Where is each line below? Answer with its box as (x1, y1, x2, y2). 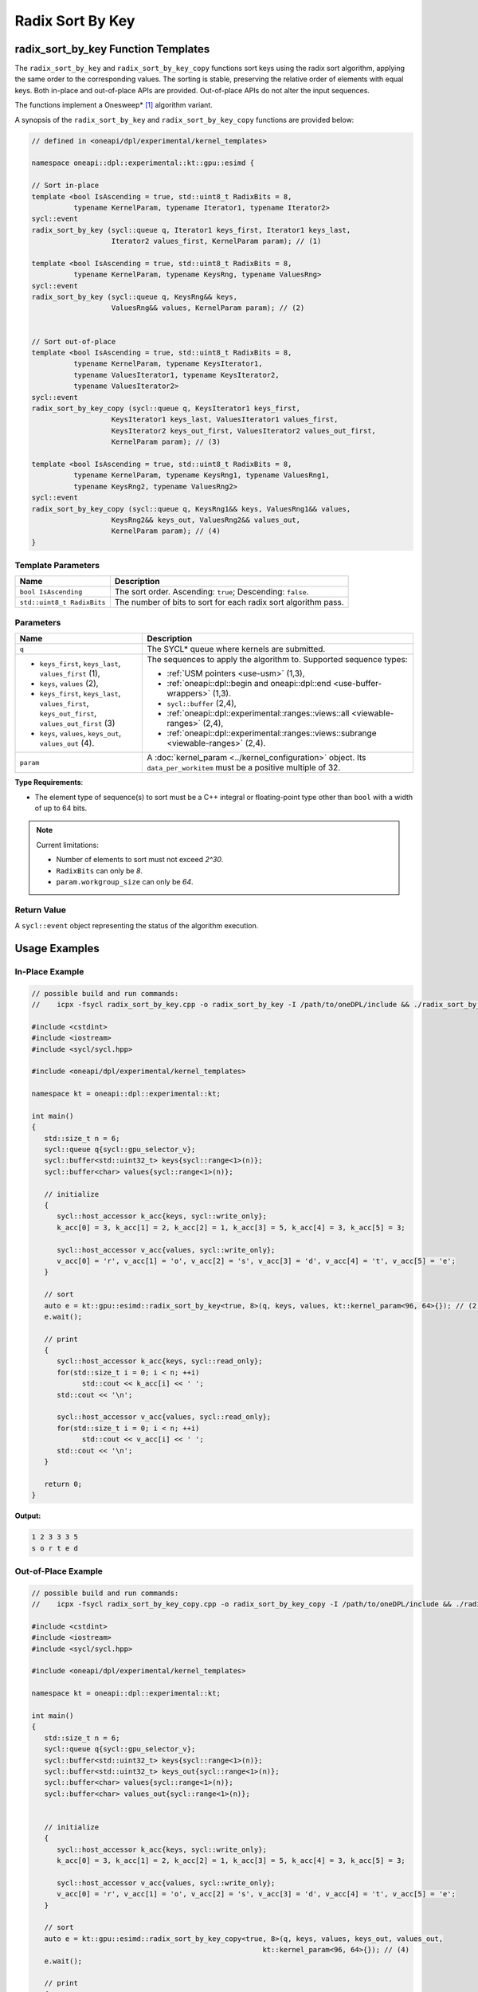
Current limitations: (36, 840, 99, 849)
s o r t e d (31, 1543, 79, 1553)
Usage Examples (14, 941, 100, 955)
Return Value (14, 904, 67, 916)
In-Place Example (14, 966, 84, 977)
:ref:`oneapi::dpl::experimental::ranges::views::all (167, 708, 350, 719)
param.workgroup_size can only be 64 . (56, 876, 194, 886)
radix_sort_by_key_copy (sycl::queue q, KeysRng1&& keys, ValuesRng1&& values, (31, 504, 351, 513)
